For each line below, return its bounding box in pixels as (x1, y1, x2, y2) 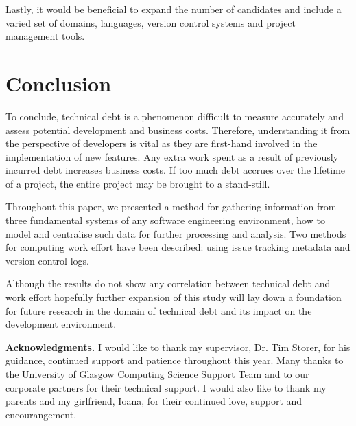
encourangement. (5, 407, 77, 421)
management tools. (5, 29, 85, 43)
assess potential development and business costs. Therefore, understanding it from (5, 122, 351, 137)
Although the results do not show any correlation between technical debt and (5, 276, 331, 291)
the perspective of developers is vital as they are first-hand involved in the (5, 136, 318, 150)
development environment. (5, 317, 117, 331)
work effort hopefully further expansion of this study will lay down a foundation (5, 290, 342, 304)
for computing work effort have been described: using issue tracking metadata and (5, 240, 351, 254)
